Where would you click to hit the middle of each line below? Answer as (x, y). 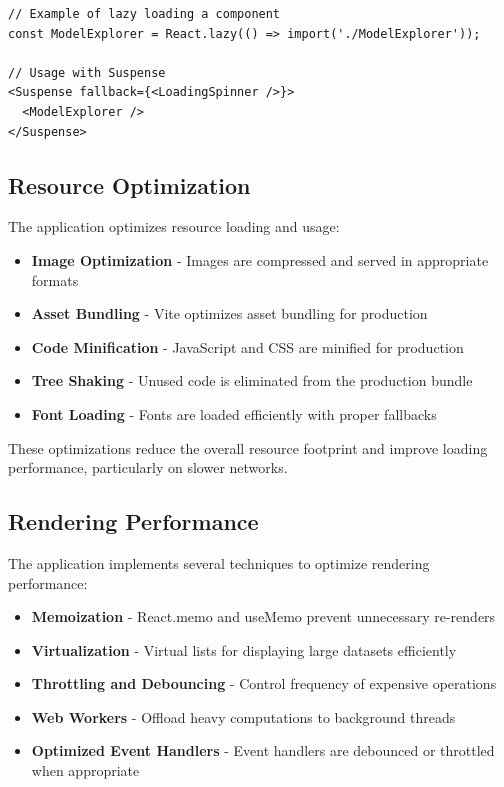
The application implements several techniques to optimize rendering (219, 562)
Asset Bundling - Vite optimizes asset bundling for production (229, 313)
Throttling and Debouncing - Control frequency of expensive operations (264, 683)
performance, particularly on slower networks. (148, 467)
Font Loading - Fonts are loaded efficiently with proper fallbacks (234, 413)
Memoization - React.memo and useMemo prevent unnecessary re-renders (263, 616)
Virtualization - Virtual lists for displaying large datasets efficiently (244, 649)
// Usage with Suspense (87, 72)
